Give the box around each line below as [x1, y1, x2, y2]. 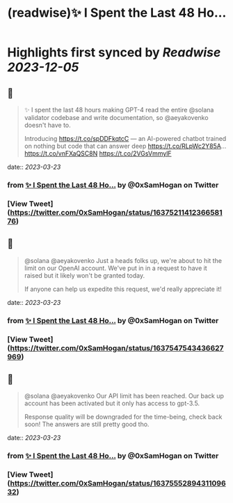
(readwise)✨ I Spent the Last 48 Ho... [7, 5, 227, 21]
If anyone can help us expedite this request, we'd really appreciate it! [24, 285, 223, 293]
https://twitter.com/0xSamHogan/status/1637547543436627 [10, 343, 224, 353]
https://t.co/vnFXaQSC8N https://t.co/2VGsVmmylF [24, 149, 172, 158]
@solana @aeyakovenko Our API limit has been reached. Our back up [24, 392, 225, 400]
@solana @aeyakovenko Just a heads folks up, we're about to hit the [24, 256, 223, 264]
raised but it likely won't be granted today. [24, 271, 145, 280]
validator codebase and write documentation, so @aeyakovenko [24, 114, 209, 121]
